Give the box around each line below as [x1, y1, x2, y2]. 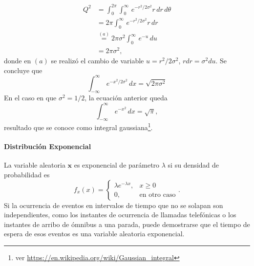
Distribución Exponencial [4, 141, 91, 152]
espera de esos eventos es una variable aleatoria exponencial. [4, 228, 185, 239]
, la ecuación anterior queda [85, 93, 168, 103]
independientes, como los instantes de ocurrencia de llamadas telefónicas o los [4, 209, 236, 220]
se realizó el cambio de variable [51, 55, 144, 65]
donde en [4, 55, 31, 65]
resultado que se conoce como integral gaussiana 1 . [4, 121, 153, 132]
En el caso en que [4, 93, 57, 103]
